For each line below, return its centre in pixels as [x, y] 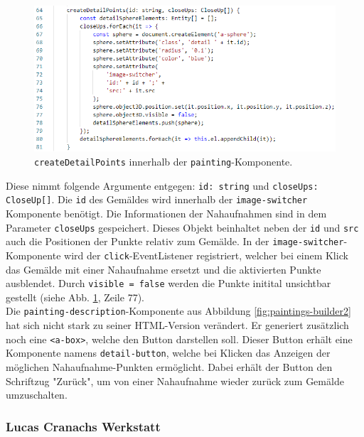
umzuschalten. [37, 395]
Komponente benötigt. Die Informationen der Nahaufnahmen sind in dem [166, 213]
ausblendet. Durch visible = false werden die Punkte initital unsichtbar [168, 283]
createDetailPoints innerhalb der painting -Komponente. [164, 162]
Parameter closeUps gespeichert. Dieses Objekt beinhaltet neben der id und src [182, 227]
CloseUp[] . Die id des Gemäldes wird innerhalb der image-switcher [157, 199]
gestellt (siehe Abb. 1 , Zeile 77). [75, 297]
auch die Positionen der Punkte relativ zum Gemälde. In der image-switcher [175, 241]
